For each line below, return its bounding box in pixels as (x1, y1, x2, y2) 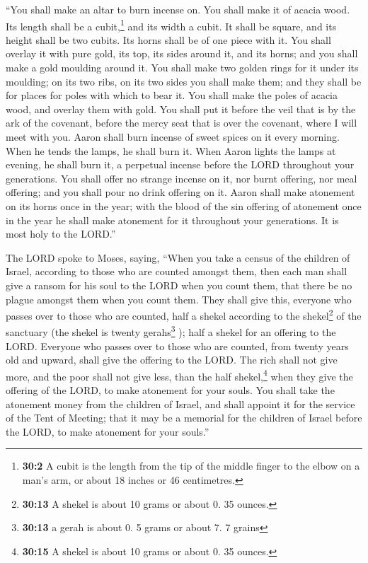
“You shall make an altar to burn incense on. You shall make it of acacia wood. (6, 2, 350, 16)
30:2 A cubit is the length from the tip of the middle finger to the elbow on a (22, 458, 360, 473)
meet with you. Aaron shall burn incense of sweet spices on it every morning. (6, 129, 340, 144)
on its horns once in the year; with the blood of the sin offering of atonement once (6, 198, 362, 213)
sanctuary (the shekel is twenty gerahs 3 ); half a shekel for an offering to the (6, 323, 336, 339)
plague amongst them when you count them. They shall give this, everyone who (6, 291, 352, 306)
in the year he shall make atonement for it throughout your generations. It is (6, 212, 339, 227)
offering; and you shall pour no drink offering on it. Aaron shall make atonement (6, 185, 355, 199)
